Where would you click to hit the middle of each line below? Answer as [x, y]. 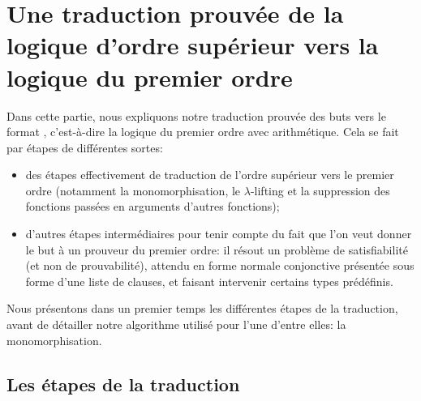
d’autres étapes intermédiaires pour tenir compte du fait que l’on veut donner [219, 234]
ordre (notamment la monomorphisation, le [133, 190]
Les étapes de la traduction [123, 384]
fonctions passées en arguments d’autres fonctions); [153, 206]
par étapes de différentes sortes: [85, 147]
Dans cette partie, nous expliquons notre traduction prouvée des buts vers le [196, 115]
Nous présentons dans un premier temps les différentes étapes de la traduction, [202, 308]
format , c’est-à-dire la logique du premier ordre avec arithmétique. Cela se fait [203, 132]
